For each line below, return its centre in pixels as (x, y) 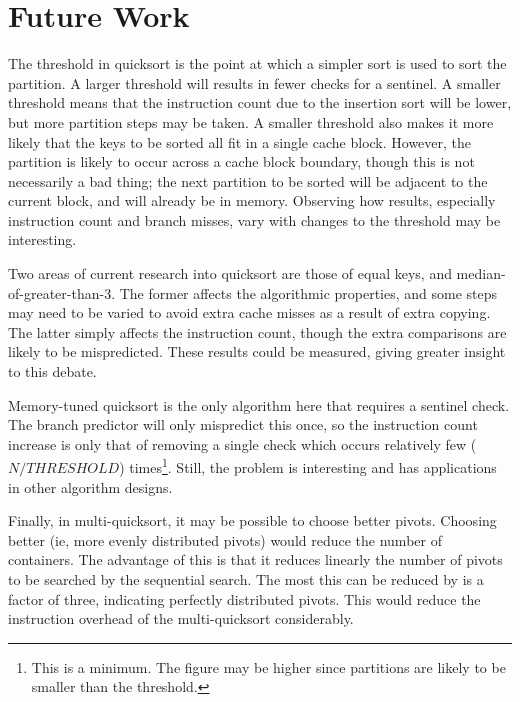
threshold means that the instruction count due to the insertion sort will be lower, (260, 102)
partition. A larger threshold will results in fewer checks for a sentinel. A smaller (254, 82)
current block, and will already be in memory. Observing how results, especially (252, 200)
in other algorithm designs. (90, 486)
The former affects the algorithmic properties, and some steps (308, 292)
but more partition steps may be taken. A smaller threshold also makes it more (251, 121)
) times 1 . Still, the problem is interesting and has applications (308, 466)
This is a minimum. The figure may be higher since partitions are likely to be (268, 666)
